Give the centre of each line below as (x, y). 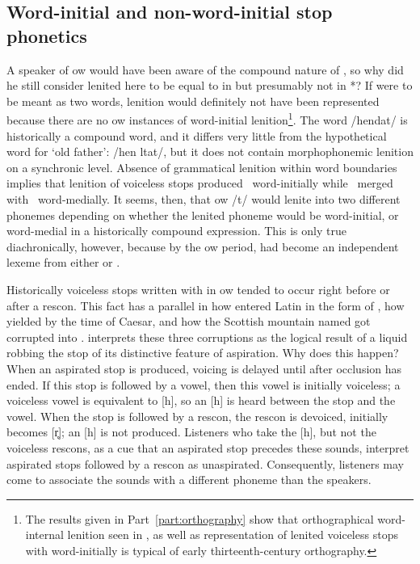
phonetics (47, 35)
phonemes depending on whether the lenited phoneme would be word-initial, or (203, 215)
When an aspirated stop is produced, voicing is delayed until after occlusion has (204, 368)
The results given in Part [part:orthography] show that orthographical (199, 518)
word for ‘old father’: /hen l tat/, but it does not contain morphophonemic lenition (210, 152)
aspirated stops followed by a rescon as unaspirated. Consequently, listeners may (206, 463)
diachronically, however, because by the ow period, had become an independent (203, 246)
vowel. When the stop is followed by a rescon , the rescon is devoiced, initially (197, 416)
